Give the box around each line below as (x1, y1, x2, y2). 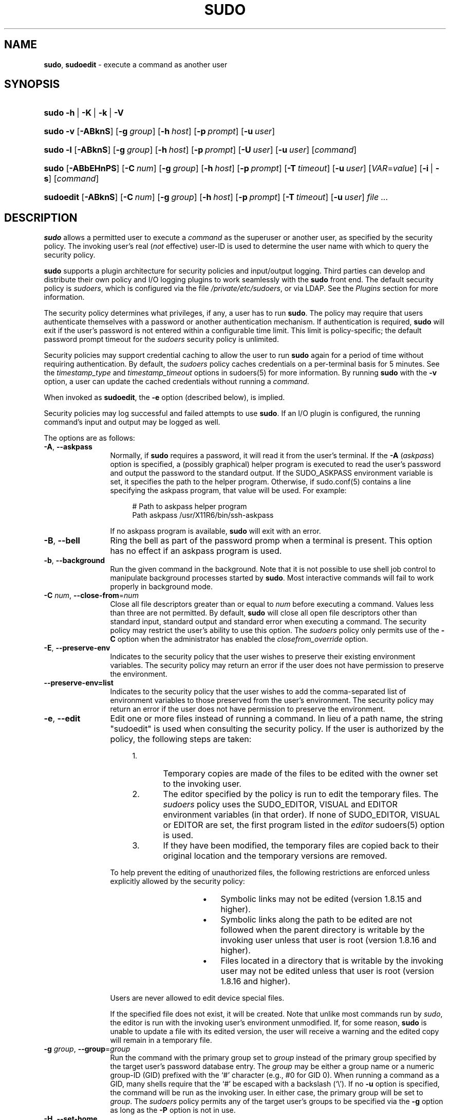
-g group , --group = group (44, 1044, 130, 1054)
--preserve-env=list (44, 678, 114, 688)
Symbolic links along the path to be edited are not (220, 914, 413, 925)
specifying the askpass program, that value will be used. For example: (110, 486, 347, 495)
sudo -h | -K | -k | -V (44, 107, 124, 118)
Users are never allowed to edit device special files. (110, 993, 285, 1003)
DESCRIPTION (4, 211, 78, 224)
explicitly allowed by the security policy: (110, 877, 245, 886)
